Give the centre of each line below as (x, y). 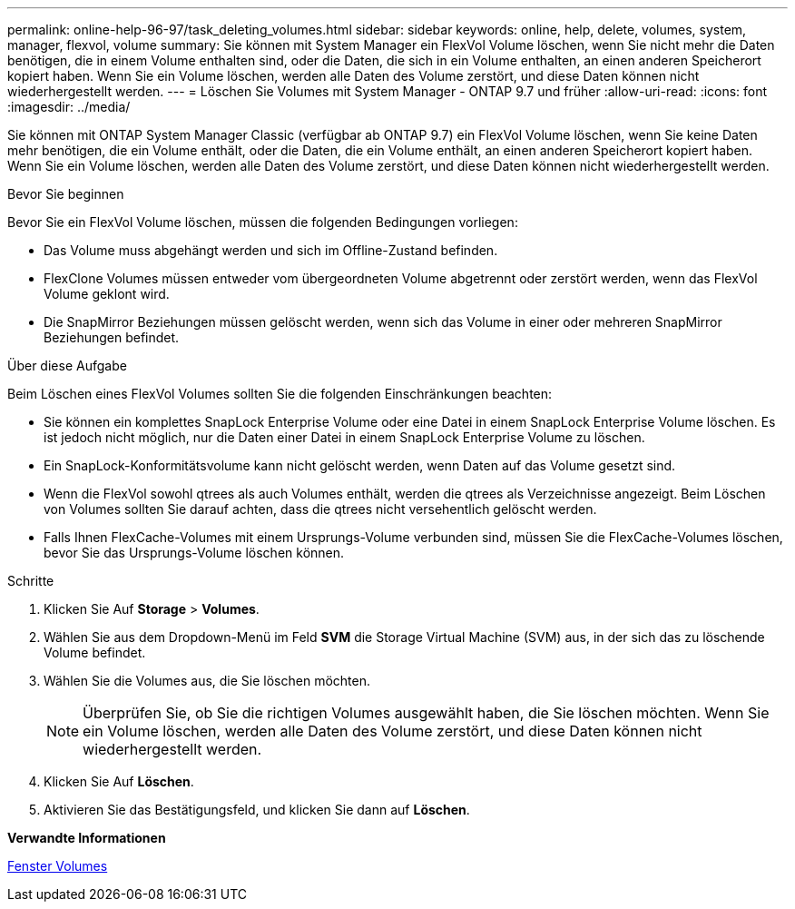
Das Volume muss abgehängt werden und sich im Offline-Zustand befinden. (271, 250)
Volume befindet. (95, 652)
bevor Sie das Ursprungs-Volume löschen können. (194, 553)
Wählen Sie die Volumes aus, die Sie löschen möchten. (207, 681)
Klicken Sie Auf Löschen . (119, 781)
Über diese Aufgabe (67, 366)
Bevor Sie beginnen (66, 194)
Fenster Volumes (58, 866)
